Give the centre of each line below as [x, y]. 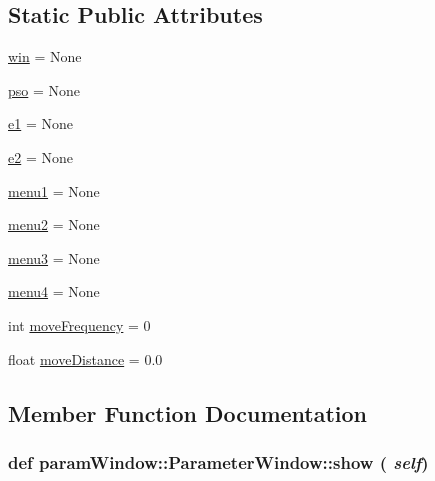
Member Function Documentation [188, 412]
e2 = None [40, 156]
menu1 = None [54, 190]
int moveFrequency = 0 [79, 324]
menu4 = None [54, 291]
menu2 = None [54, 224]
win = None [45, 56]
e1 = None [40, 123]
